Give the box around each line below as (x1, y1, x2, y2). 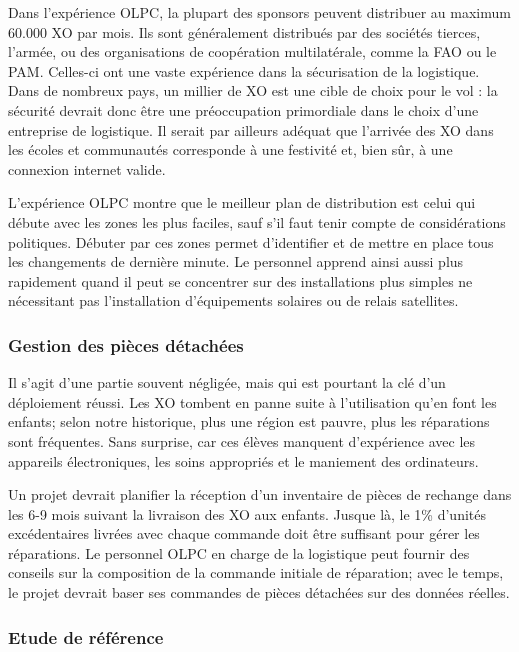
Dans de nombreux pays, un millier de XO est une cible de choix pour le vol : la (8, 80, 498, 101)
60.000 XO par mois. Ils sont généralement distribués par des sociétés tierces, (8, 21, 481, 42)
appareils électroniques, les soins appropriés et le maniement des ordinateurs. (8, 450, 479, 471)
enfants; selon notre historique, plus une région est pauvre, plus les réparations (8, 411, 490, 432)
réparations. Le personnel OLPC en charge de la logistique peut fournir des (8, 542, 470, 563)
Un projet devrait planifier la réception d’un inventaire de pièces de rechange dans (8, 484, 512, 505)
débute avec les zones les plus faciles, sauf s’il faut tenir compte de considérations (8, 211, 506, 232)
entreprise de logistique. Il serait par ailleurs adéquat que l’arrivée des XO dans (8, 119, 494, 140)
